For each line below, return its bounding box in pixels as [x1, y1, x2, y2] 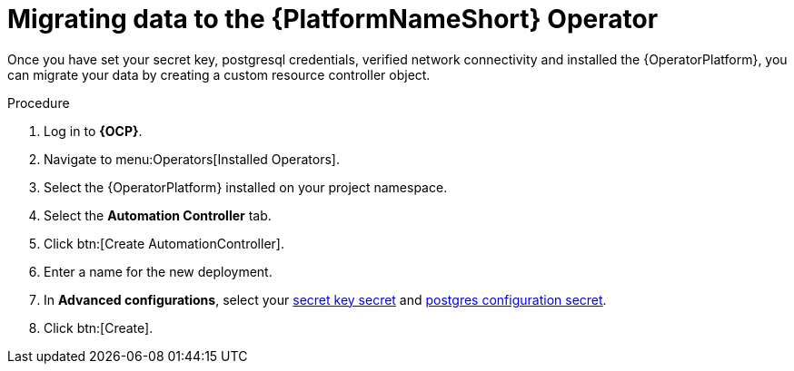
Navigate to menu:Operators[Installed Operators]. [44, 151, 341, 167]
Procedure [7, 94, 70, 111]
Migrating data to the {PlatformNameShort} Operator [7, 4, 659, 34]
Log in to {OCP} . [44, 122, 143, 139]
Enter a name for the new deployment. [44, 263, 273, 279]
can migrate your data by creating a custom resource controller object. [7, 66, 431, 83]
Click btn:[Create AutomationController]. [44, 235, 284, 251]
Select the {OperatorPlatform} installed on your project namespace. [44, 179, 448, 195]
